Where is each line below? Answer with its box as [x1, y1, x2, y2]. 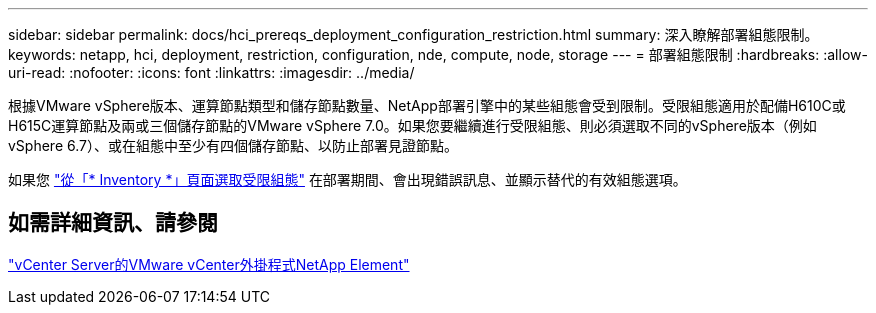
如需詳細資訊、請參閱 [8, 210, 218, 236]
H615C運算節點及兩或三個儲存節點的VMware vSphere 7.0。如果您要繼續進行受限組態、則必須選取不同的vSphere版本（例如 [8, 117, 817, 134]
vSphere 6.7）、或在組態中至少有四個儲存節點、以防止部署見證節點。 [8, 137, 458, 154]
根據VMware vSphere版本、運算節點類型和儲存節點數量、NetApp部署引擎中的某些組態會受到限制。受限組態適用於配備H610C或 [8, 97, 846, 114]
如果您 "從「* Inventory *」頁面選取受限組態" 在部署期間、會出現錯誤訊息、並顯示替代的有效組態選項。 [8, 171, 687, 188]
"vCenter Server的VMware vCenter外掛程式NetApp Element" [8, 255, 410, 273]
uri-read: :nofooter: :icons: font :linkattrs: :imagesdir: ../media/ [8, 64, 415, 81]
